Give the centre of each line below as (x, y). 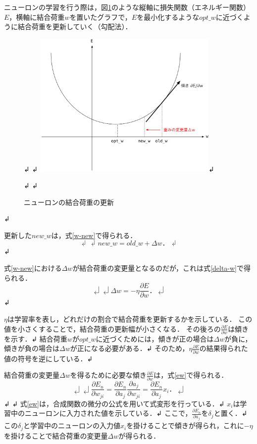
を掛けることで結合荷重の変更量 (56, 435)
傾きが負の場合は (32, 348)
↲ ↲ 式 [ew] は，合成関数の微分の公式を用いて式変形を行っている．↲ (114, 403)
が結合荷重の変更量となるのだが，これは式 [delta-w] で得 (162, 268)
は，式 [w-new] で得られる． (94, 235)
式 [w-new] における (33, 268)
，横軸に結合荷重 (37, 17)
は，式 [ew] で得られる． (191, 375)
